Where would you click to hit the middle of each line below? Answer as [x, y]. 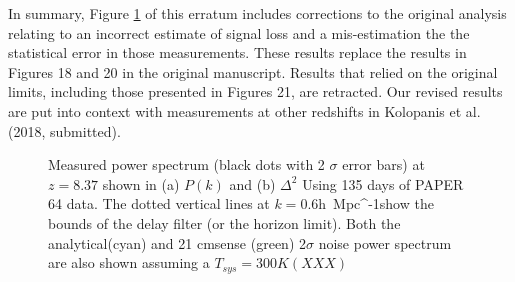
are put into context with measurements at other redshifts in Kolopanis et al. [244, 110]
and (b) [252, 183]
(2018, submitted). [64, 130]
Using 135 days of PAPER [383, 183]
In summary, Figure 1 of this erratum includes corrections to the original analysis [257, 13]
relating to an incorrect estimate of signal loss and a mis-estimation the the [239, 32]
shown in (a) [141, 183]
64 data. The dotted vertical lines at [159, 203]
